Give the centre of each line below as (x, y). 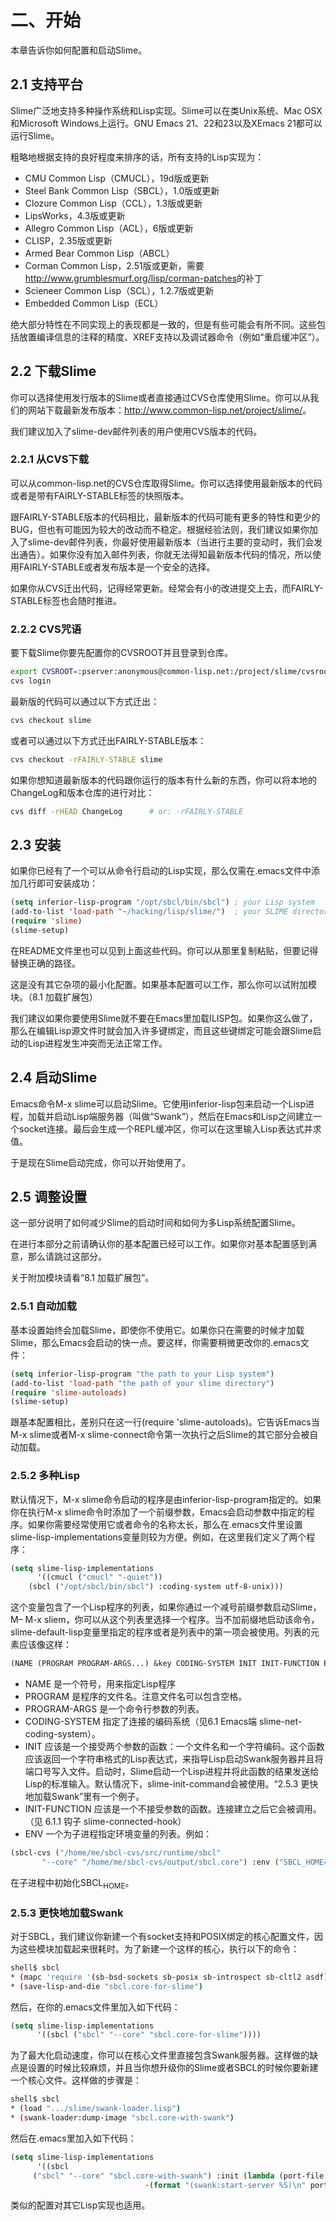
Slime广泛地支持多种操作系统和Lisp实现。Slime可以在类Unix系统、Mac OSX (166, 110)
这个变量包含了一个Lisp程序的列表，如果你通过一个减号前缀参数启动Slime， (166, 1607)
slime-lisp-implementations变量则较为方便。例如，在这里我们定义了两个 (158, 1537)
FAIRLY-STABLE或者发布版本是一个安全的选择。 (117, 567)
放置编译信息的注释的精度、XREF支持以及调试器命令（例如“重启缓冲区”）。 (171, 337)
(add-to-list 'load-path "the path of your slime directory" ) (142, 1383)
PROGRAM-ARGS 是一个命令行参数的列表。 (114, 1709)
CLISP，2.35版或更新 (68, 240)
